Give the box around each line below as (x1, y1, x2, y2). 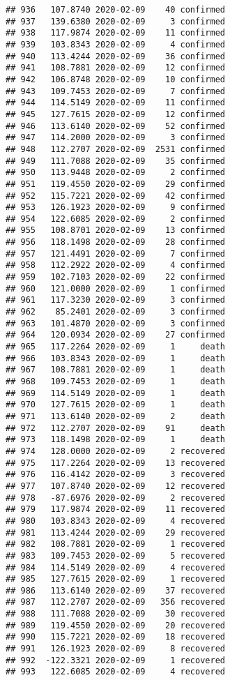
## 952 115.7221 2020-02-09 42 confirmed (6, 190, 225, 201)
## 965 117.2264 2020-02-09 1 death (6, 342, 225, 352)
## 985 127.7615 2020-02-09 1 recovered (6, 574, 225, 584)
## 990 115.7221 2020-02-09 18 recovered (6, 632, 225, 642)
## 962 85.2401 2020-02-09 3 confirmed (6, 307, 225, 317)
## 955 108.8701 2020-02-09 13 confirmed (6, 225, 225, 236)
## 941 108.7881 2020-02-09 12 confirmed (6, 63, 225, 73)
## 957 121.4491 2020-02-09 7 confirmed (6, 248, 225, 259)
